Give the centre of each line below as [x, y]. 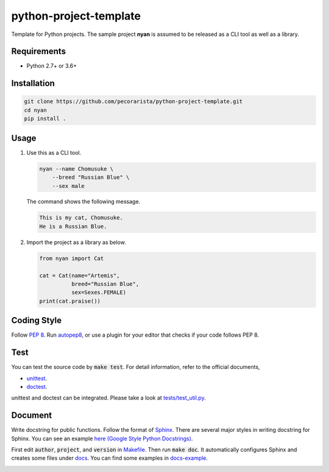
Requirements [39, 52]
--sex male [68, 186]
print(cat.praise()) [70, 301]
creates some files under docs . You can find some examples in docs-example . [110, 458]
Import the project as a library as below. [76, 242]
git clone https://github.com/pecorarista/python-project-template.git [133, 102]
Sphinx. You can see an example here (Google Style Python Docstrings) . [102, 438]
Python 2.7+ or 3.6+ [52, 66]
